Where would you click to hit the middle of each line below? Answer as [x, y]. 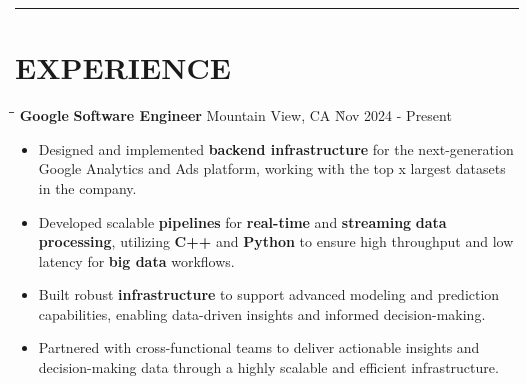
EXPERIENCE [123, 67]
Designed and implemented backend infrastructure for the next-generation [276, 148]
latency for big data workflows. [136, 260]
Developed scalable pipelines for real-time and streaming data [242, 221]
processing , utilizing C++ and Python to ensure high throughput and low [276, 241]
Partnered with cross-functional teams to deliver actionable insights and [259, 347]
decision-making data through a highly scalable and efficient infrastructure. [268, 367]
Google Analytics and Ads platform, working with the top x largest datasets [272, 168]
